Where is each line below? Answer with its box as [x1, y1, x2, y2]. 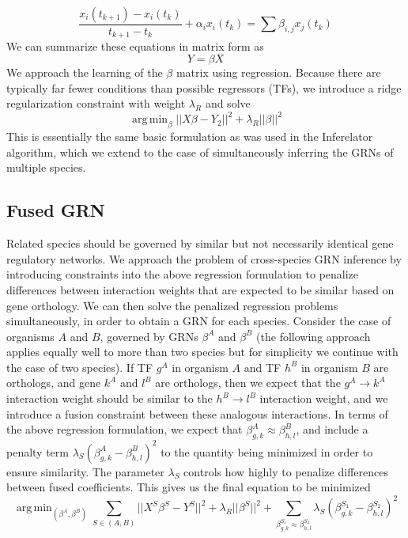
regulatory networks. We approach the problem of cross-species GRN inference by [6, 250, 402, 267]
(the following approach [256, 328, 371, 344]
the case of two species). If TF [6, 358, 153, 375]
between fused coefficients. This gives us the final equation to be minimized [6, 479, 371, 495]
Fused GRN [6, 198, 105, 222]
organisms [6, 328, 55, 344]
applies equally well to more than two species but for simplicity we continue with [6, 343, 399, 360]
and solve [205, 95, 251, 112]
